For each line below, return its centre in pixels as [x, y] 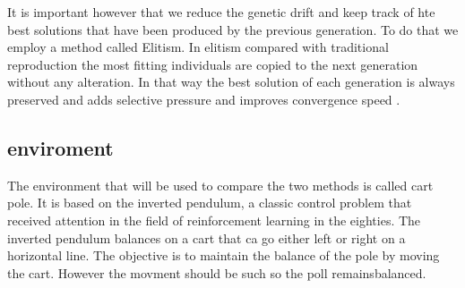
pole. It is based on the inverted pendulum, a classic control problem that [210, 203]
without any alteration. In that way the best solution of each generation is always [231, 82]
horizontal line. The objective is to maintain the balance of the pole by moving [224, 255]
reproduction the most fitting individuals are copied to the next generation [213, 64]
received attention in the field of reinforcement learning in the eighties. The [214, 220]
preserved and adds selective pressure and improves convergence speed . [204, 99]
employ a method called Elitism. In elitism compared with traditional [198, 47]
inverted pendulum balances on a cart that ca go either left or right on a [207, 237]
